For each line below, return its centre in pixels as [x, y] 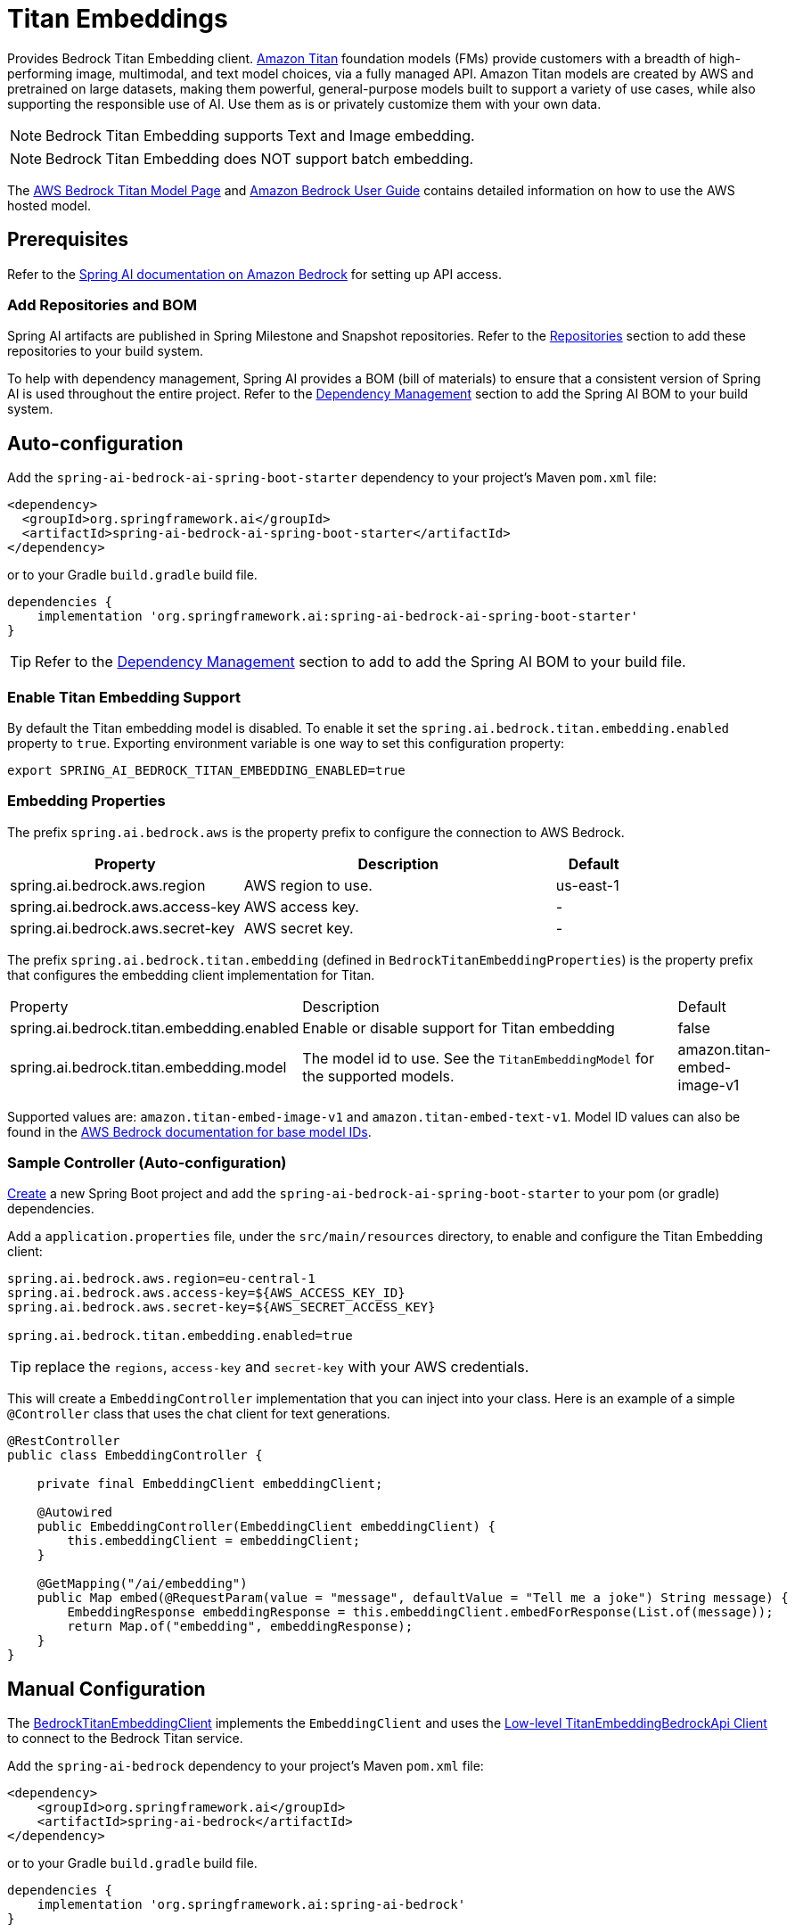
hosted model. [49, 205]
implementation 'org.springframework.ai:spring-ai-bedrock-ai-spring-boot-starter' [338, 617]
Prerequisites [68, 240]
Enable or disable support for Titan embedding [459, 1028]
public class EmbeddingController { [135, 1455]
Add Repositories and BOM [102, 304]
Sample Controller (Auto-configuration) [147, 1163]
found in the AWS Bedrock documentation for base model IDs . [189, 1131]
